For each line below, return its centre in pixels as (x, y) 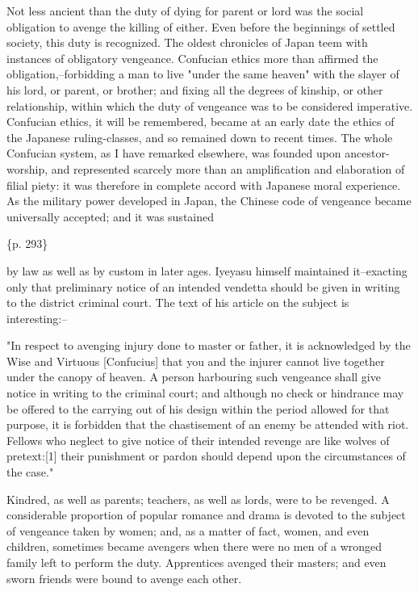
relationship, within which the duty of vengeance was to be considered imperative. (210, 105)
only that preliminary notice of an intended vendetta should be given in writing (203, 286)
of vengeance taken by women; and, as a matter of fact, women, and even (188, 530)
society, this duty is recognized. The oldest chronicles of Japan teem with (187, 42)
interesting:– (37, 318)
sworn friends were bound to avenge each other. (124, 578)
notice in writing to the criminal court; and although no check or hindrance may (205, 393)
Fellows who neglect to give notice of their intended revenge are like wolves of (198, 440)
